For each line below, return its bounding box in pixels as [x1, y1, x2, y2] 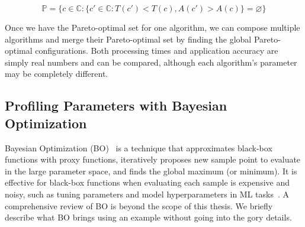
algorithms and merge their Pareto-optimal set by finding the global [5, 33, 252, 45]
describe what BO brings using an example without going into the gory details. [5, 211, 292, 223]
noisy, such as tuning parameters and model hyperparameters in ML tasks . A [5, 187, 290, 200]
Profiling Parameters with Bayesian [5, 96, 227, 115]
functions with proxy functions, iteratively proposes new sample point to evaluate [5, 153, 301, 166]
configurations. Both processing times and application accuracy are [35, 44, 278, 57]
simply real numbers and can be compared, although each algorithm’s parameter [5, 56, 297, 68]
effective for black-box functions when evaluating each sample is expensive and [5, 176, 290, 189]
